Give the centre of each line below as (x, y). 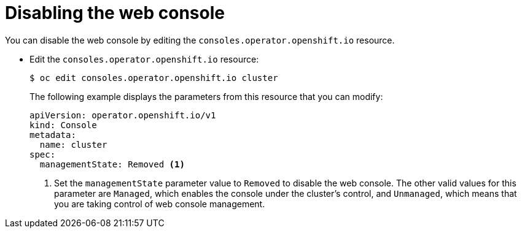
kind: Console (63, 125)
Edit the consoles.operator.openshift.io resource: (144, 59)
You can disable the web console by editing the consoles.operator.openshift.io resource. (200, 40)
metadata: (53, 135)
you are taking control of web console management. (160, 204)
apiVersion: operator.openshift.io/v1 (123, 115)
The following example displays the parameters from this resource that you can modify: (206, 96)
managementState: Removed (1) (112, 164)
